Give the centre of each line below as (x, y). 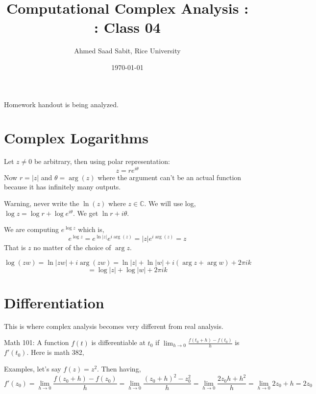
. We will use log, (170, 203)
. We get (85, 213)
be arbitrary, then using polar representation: (102, 161)
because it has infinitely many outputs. (62, 187)
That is (15, 247)
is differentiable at (118, 342)
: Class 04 (127, 27)
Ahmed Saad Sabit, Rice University (127, 51)
